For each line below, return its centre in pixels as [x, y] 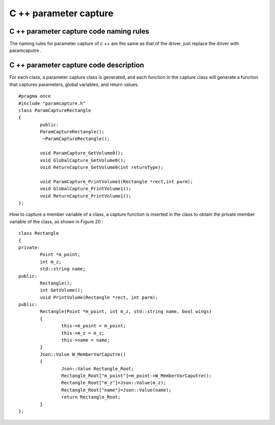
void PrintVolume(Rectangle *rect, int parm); [99, 297]
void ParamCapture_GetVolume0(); [81, 153]
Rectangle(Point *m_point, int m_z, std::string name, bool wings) [126, 311]
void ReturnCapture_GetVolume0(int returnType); [102, 167]
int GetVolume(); [62, 290]
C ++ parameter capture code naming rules [79, 31]
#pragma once [35, 96]
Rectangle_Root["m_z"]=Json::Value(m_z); [114, 383]
